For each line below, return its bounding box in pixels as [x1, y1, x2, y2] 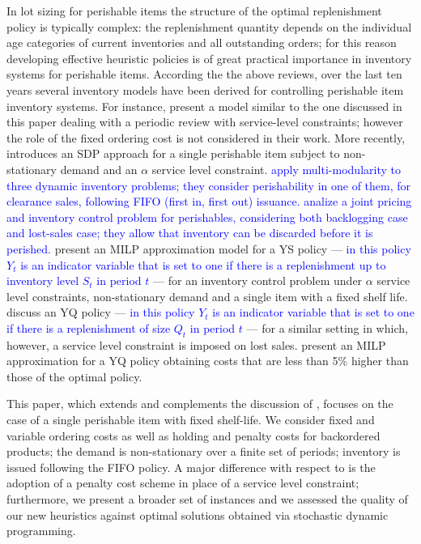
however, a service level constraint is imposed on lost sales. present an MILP [6, 336, 386, 353]
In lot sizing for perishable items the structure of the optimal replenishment [6, 2, 382, 19]
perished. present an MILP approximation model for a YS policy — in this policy [6, 240, 411, 257]
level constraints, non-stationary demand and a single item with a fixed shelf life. [6, 287, 408, 304]
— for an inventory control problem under [153, 272, 363, 289]
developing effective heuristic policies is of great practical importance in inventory [6, 49, 412, 66]
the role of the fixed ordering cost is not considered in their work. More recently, [6, 129, 406, 146]
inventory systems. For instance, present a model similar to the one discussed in [6, 97, 402, 114]
